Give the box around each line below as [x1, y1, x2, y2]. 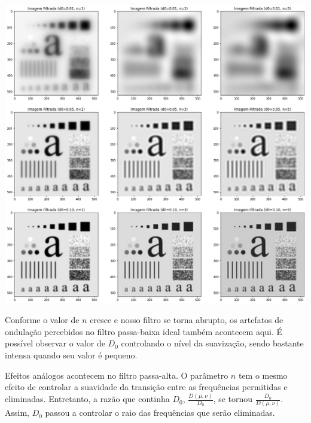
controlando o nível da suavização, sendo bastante [121, 337, 304, 349]
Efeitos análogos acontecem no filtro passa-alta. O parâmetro [5, 369, 228, 381]
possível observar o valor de [5, 337, 105, 349]
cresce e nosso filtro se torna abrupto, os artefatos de [90, 314, 283, 326]
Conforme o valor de [5, 314, 80, 326]
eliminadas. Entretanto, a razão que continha [5, 392, 170, 405]
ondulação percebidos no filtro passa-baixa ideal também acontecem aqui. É [5, 325, 283, 337]
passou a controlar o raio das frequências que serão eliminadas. [45, 406, 275, 419]
